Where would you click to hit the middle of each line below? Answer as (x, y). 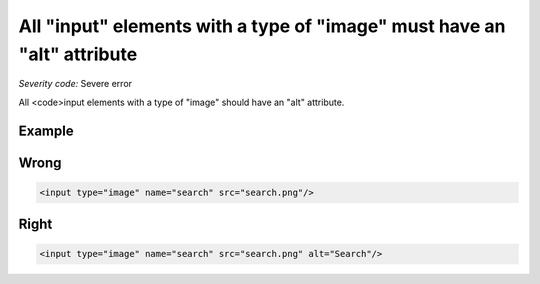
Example (46, 130)
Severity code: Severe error (75, 84)
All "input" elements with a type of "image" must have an (262, 26)
